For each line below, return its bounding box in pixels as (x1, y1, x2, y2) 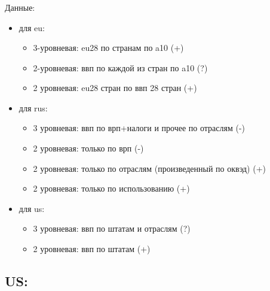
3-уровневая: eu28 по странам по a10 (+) (33, 41, 184, 54)
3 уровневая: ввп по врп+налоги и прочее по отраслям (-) (33, 122, 246, 134)
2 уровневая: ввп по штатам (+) (33, 242, 151, 255)
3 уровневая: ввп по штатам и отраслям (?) (33, 222, 191, 235)
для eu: (19, 21, 45, 34)
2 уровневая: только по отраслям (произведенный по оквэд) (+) (33, 162, 266, 174)
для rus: (19, 101, 48, 114)
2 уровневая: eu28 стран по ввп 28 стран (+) (33, 81, 197, 94)
